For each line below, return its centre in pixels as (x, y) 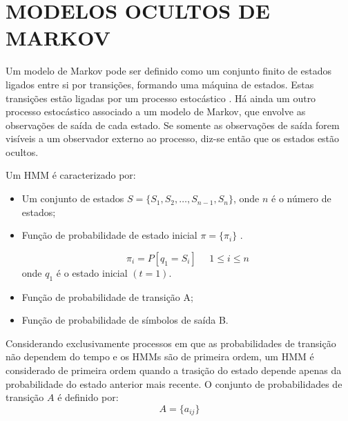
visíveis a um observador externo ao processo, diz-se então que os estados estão (173, 138)
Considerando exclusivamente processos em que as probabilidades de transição (171, 343)
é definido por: (88, 397)
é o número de (301, 198)
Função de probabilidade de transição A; (107, 296)
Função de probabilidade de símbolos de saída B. (125, 320)
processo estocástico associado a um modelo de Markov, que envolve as (156, 111)
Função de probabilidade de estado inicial (109, 235)
